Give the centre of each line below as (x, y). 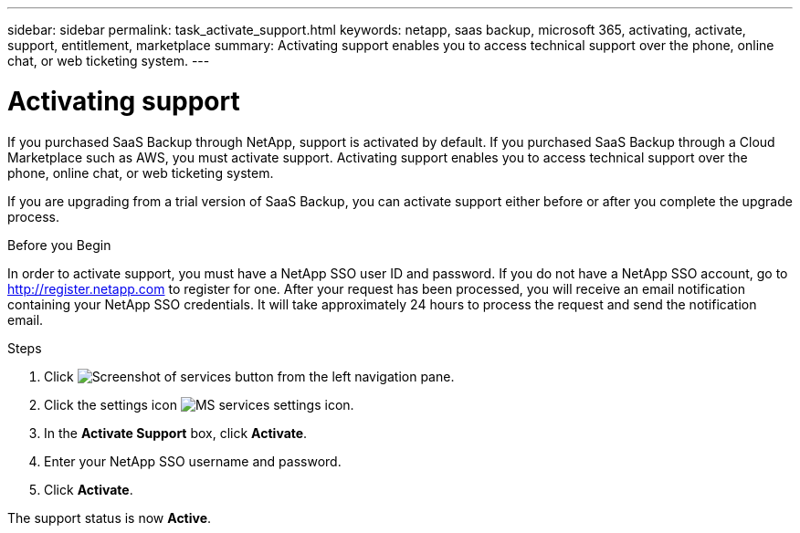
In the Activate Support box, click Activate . (176, 433)
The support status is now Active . (110, 517)
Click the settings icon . (199, 404)
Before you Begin (59, 245)
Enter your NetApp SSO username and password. (193, 461)
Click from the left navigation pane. (249, 376)
